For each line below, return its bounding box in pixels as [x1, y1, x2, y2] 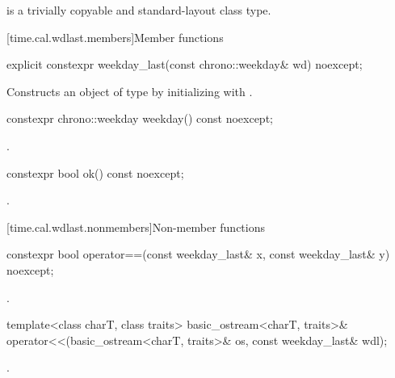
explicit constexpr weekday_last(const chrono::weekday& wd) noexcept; [6, 56, 363, 73]
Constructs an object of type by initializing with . [6, 82, 253, 99]
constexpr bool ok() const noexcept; [6, 164, 184, 181]
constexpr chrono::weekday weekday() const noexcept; [6, 110, 273, 127]
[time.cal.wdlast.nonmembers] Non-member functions [6, 218, 265, 235]
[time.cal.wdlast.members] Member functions [6, 28, 224, 45]
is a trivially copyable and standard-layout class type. [6, 2, 271, 18]
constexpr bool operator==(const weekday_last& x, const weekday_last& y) [6, 246, 390, 262]
